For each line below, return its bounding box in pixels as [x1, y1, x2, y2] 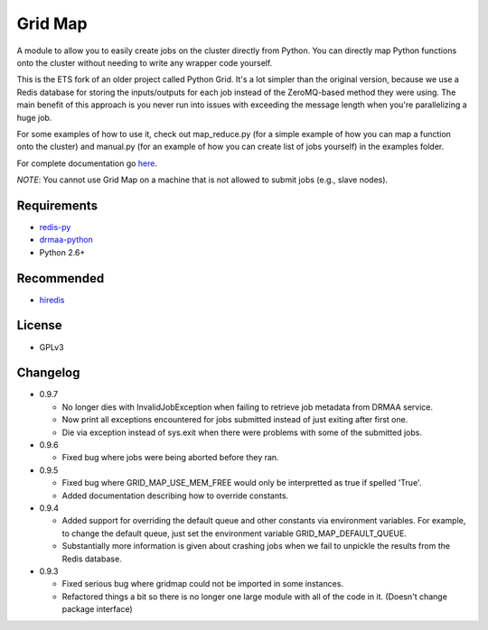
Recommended [16, 271, 105, 286]
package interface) [61, 604, 133, 615]
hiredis [39, 294, 65, 305]
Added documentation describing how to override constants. [61, 490, 289, 501]
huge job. [16, 112, 52, 123]
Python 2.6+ [39, 246, 86, 257]
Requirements [16, 198, 99, 213]
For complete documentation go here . [16, 158, 158, 169]
